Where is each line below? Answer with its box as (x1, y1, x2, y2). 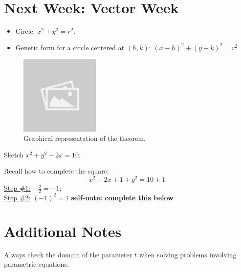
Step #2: (4, 192, 31, 202)
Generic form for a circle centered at (15, 42, 125, 52)
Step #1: (4, 183, 31, 193)
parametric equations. (4, 259, 69, 269)
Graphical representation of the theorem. (23, 133, 146, 143)
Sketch (4, 149, 24, 159)
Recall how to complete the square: (4, 166, 109, 176)
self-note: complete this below (71, 192, 174, 202)
